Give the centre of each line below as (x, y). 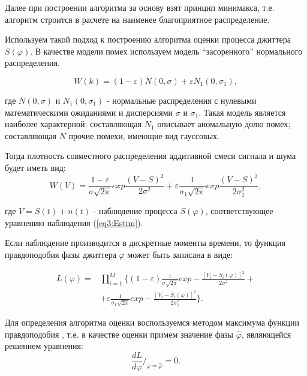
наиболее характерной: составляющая (73, 124)
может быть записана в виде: (180, 254)
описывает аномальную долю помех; (224, 124)
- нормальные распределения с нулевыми (181, 100)
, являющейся (266, 334)
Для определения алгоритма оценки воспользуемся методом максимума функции (152, 322)
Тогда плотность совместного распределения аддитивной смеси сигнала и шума (151, 156)
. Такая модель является (242, 112)
